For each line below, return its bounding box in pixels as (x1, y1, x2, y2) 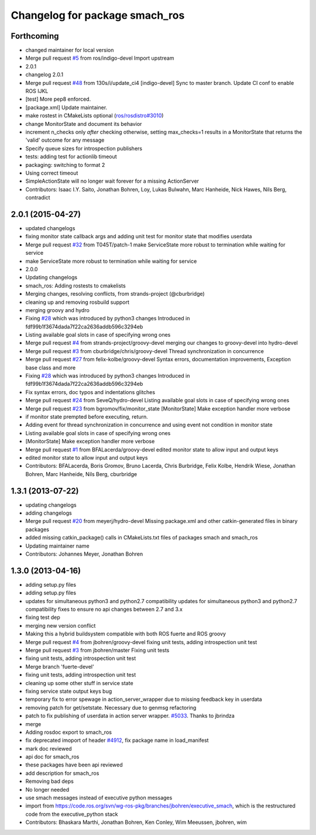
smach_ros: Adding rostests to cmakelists (25, 282, 126, 289)
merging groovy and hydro (25, 306, 90, 313)
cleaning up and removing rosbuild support (25, 299, 130, 306)
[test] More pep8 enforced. (25, 95, 91, 102)
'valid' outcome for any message (25, 136, 105, 143)
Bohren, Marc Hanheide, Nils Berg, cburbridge (25, 470, 138, 477)
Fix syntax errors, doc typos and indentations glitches (25, 388, 155, 395)
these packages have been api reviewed (25, 761, 123, 768)
